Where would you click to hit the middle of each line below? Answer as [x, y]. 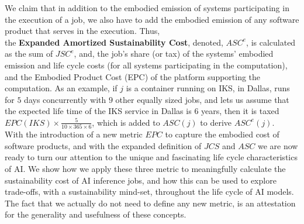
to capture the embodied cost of [222, 134]
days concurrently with [65, 99]
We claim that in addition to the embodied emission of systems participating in [147, 8]
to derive [216, 122]
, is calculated [271, 42]
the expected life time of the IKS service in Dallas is [98, 111]
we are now [278, 145]
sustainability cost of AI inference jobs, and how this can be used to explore [141, 180]
